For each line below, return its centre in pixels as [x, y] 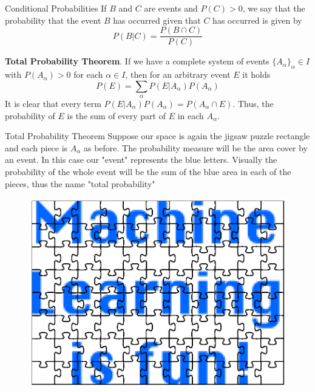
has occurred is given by [257, 20]
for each [88, 74]
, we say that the [274, 8]
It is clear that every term [53, 104]
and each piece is [36, 147]
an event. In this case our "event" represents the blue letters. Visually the [141, 160]
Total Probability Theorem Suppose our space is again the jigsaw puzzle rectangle [157, 136]
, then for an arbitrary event [178, 74]
